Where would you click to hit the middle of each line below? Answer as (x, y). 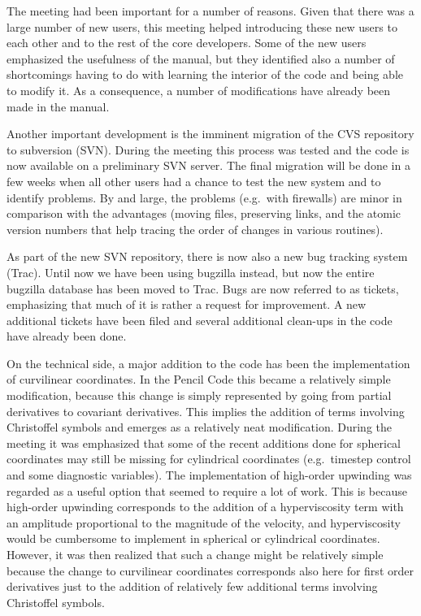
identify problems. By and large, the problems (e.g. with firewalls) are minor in (204, 197)
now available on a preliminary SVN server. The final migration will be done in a (208, 165)
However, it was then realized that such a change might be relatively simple (195, 554)
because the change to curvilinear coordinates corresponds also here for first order (210, 570)
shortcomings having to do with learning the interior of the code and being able (205, 74)
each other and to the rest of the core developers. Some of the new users (187, 43)
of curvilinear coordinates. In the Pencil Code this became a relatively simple (199, 379)
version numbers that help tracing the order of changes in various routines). (195, 229)
